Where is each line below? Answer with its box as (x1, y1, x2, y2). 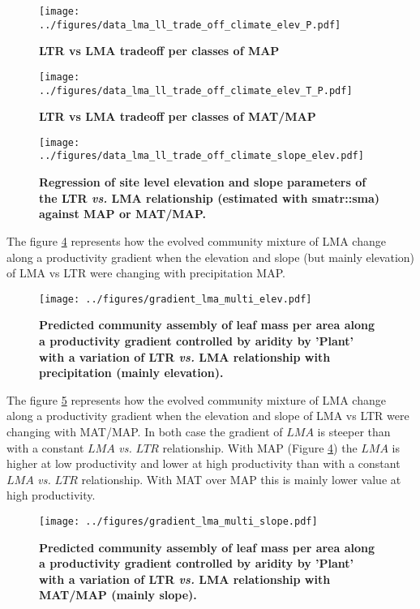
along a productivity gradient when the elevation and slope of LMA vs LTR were (6, 407, 409, 424)
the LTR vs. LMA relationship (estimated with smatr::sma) (39, 189, 379, 206)
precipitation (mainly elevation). (39, 364, 224, 381)
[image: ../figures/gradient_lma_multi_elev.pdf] (39, 293, 312, 305)
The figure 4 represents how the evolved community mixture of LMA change (6, 232, 386, 249)
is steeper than (317, 422, 391, 440)
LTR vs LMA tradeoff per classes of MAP (39, 42, 280, 59)
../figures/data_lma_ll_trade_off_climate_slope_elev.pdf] (39, 150, 364, 162)
